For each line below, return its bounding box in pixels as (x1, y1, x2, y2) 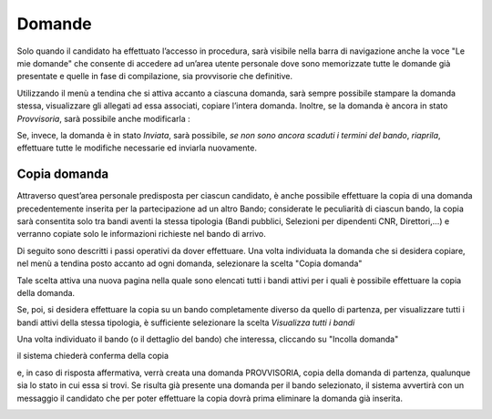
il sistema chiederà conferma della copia (16, 351, 169, 362)
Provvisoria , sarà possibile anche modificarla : (16, 113, 190, 124)
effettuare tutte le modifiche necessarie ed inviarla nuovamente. (16, 142, 257, 154)
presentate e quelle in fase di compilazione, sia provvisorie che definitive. (16, 71, 293, 82)
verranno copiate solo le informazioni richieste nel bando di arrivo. (16, 229, 266, 240)
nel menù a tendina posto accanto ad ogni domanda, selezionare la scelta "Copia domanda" (16, 258, 363, 269)
